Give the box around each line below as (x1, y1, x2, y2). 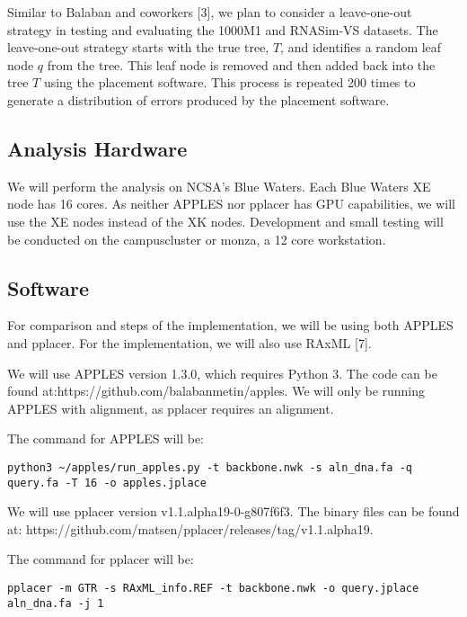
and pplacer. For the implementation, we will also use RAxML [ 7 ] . (7, 333, 372, 352)
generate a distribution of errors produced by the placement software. (7, 90, 390, 109)
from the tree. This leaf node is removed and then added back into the (47, 55, 436, 74)
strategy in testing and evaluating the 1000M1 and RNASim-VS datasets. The (7, 20, 438, 39)
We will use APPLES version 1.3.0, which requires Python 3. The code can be (7, 363, 437, 382)
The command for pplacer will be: (7, 550, 194, 568)
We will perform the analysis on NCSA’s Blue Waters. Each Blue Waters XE (7, 176, 431, 195)
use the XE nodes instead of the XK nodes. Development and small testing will (7, 211, 444, 230)
